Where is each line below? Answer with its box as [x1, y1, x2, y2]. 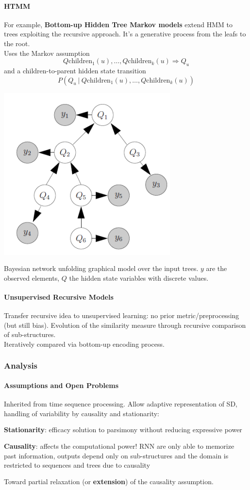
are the [206, 263, 227, 273]
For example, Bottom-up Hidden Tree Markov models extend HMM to [4, 19, 233, 29]
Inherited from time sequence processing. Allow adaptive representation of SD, [4, 399, 237, 409]
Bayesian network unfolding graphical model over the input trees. [4, 263, 199, 273]
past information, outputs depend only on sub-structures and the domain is [4, 450, 229, 460]
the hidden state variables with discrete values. [69, 272, 209, 283]
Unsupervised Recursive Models [4, 291, 114, 302]
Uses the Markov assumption [4, 48, 90, 58]
